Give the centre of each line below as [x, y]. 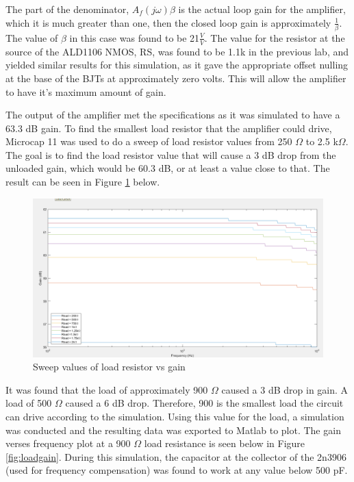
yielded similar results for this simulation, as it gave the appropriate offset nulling [177, 65]
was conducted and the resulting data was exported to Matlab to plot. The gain [173, 430]
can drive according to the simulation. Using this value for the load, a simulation [175, 416]
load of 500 [29, 403]
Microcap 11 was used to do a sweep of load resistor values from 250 [149, 141]
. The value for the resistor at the [275, 37]
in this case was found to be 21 [135, 37]
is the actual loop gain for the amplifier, [262, 9]
